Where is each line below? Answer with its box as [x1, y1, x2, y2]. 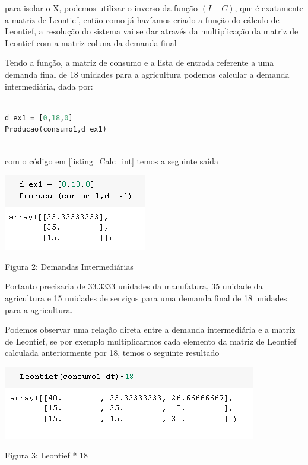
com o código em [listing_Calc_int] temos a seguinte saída [5, 154, 219, 167]
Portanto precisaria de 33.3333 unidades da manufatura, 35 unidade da [5, 280, 263, 292]
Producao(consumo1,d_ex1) [5, 125, 107, 134]
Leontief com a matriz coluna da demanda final [5, 36, 177, 49]
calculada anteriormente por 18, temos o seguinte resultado [5, 346, 220, 359]
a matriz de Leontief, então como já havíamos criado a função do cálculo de [5, 13, 280, 26]
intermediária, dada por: [5, 79, 93, 92]
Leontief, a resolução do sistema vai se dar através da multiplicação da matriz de [5, 25, 299, 37]
